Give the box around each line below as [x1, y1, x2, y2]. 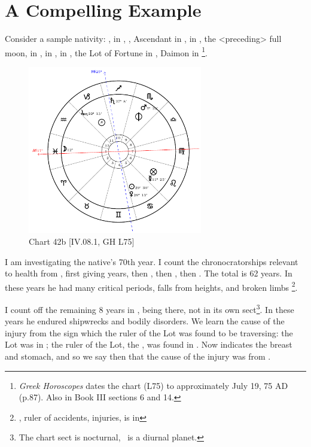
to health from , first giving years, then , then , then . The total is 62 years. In [5, 267, 292, 279]
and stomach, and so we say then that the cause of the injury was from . [5, 350, 271, 363]
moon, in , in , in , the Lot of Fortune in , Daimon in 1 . [5, 44, 208, 59]
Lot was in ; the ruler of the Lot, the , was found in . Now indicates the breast [5, 338, 292, 351]
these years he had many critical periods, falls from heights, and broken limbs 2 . [5, 279, 298, 293]
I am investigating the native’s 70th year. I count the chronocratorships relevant [5, 255, 298, 267]
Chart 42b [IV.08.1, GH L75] [29, 235, 135, 247]
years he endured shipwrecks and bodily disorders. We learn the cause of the [5, 315, 285, 327]
